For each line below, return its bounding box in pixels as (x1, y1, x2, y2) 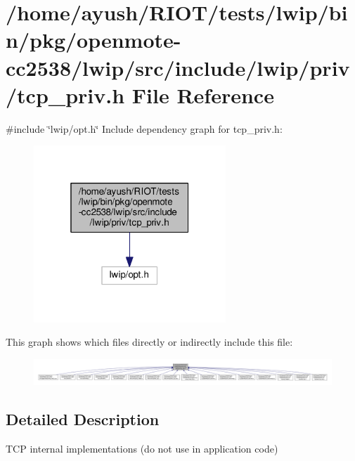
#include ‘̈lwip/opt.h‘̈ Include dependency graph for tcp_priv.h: (6, 121, 283, 136)
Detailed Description (6, 408, 160, 430)
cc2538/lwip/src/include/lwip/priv (6, 53, 350, 82)
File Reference (131, 80, 274, 109)
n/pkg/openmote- (6, 25, 181, 54)
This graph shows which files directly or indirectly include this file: (6, 335, 293, 349)
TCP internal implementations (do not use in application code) (6, 441, 278, 456)
